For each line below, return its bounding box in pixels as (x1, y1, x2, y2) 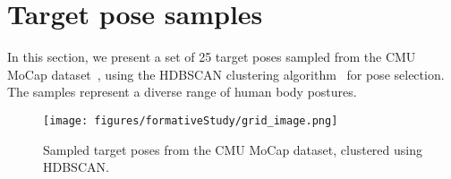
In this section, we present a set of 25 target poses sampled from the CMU (7, 47, 416, 66)
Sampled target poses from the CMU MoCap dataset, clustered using (43, 140, 422, 158)
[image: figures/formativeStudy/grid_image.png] (43, 114, 338, 127)
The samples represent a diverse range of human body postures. (7, 82, 357, 101)
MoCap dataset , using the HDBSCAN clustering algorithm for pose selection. (7, 64, 445, 83)
